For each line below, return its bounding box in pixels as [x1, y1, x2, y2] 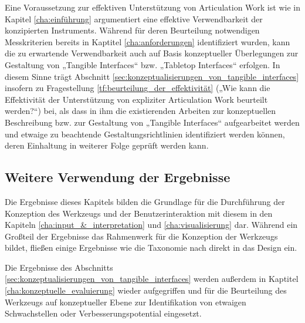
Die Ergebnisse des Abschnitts [5, 261, 113, 273]
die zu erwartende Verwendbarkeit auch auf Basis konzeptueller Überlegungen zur [5, 47, 299, 59]
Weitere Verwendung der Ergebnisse [5, 168, 231, 186]
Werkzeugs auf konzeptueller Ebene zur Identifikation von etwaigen [5, 295, 246, 308]
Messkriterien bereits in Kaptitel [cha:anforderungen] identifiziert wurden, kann [5, 35, 290, 48]
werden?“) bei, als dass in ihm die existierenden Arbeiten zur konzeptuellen [5, 105, 276, 117]
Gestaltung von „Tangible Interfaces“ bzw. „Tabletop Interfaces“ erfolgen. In [5, 58, 280, 70]
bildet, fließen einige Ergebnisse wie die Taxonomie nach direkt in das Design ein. [5, 241, 297, 254]
